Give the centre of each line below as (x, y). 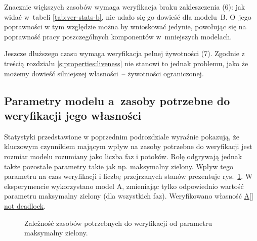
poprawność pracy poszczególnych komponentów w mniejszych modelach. (118, 36)
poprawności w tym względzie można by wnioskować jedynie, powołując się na (125, 27)
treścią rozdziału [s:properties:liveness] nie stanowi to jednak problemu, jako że (126, 63)
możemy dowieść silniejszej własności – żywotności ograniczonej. (104, 73)
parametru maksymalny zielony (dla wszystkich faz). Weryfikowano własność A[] (129, 196)
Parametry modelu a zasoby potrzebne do (117, 100)
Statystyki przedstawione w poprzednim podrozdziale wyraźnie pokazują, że (122, 136)
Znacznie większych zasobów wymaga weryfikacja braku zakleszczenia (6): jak (125, 7)
